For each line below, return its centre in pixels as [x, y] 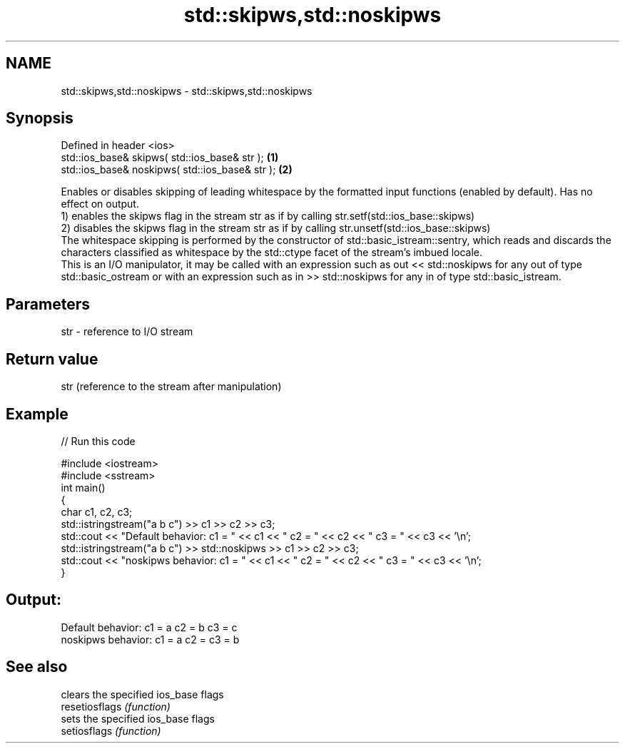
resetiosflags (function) [116, 706]
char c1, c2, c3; [97, 511]
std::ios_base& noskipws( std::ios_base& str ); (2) [177, 170]
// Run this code [98, 441]
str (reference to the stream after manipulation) [171, 387]
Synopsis [40, 118]
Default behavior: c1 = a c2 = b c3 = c [149, 627]
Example [37, 414]
